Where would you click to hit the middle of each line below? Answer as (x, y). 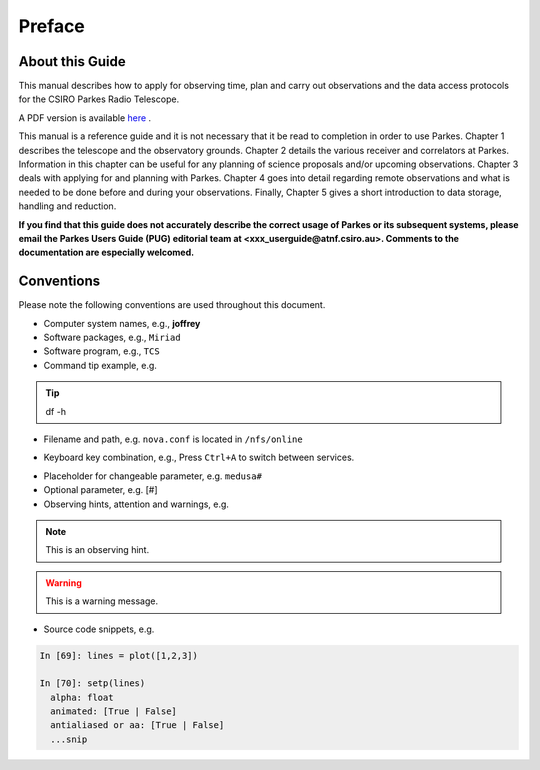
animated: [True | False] (113, 711)
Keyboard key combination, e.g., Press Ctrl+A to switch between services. (199, 457)
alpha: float (82, 697)
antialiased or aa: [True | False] (137, 725)
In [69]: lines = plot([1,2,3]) (119, 655)
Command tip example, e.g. (100, 365)
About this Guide (72, 61)
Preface (51, 26)
